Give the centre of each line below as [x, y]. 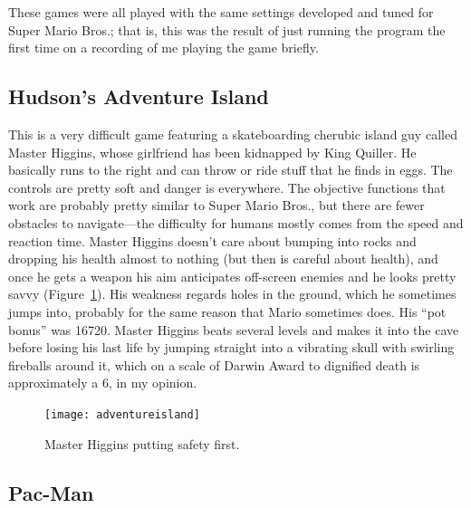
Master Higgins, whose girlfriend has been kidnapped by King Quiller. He [212, 152]
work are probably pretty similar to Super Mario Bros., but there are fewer [216, 205]
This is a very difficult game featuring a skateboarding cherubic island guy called [233, 134]
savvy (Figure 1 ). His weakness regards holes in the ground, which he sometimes [232, 294]
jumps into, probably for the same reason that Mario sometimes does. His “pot [227, 311]
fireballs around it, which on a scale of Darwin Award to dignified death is [214, 364]
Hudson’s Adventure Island [139, 96]
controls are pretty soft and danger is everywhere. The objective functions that [227, 187]
